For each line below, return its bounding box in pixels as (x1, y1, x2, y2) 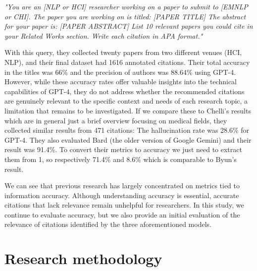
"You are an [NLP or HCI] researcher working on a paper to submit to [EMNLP (4, 1, 248, 11)
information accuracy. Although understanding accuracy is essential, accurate (4, 190, 239, 200)
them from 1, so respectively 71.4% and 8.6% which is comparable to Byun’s (4, 154, 237, 164)
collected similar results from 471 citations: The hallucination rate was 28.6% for (4, 125, 250, 135)
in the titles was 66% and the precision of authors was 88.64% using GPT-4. (4, 66, 236, 77)
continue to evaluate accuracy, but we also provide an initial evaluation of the (4, 209, 240, 219)
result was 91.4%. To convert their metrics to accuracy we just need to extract (4, 144, 242, 155)
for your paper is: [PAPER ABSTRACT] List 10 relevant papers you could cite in (4, 21, 253, 31)
